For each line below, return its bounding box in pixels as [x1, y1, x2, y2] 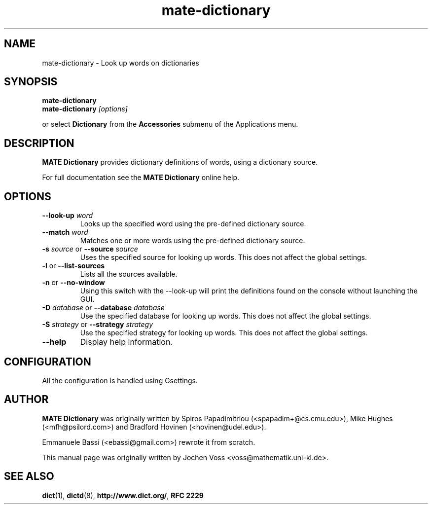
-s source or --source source [42, 245, 138, 254]
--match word [42, 228, 88, 237]
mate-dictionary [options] [42, 105, 128, 113]
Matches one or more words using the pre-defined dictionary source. [80, 236, 305, 245]
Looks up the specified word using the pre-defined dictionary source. [80, 219, 306, 228]
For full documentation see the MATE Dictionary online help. [42, 173, 239, 182]
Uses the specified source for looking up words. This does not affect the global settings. [80, 253, 367, 262]
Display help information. [80, 337, 173, 347]
